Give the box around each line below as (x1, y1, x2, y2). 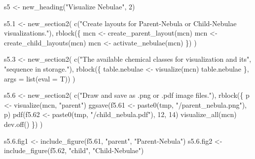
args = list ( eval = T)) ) (4, 73, 75, 83)
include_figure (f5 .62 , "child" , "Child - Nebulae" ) (4, 145, 144, 156)
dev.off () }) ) (4, 119, 43, 129)
